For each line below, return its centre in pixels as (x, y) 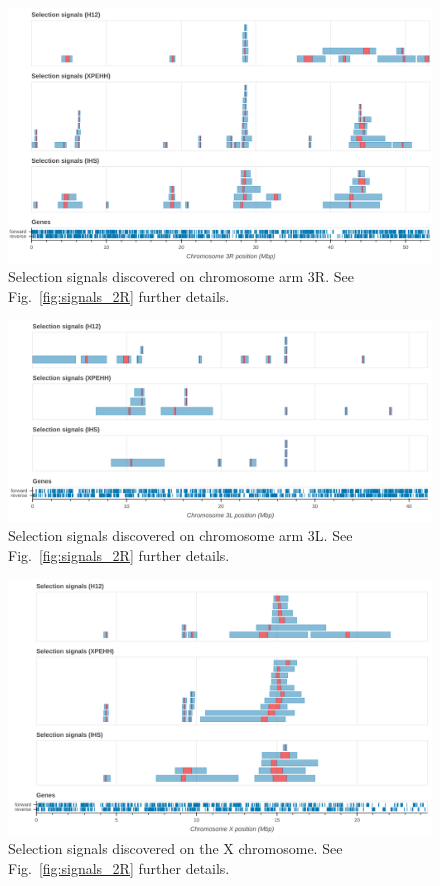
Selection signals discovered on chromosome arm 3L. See (180, 535)
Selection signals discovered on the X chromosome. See (175, 848)
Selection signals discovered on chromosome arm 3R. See (181, 276)
